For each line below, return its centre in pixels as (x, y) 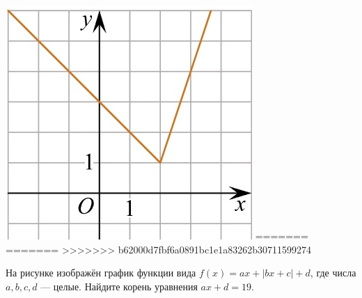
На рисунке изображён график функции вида (101, 273)
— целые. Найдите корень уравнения (119, 286)
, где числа (333, 273)
